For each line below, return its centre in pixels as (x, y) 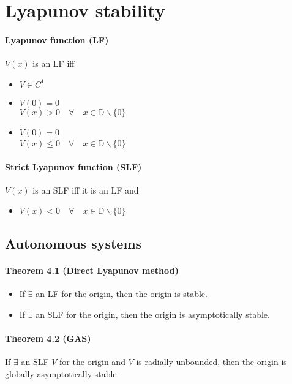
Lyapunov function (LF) (57, 40)
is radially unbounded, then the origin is (212, 361)
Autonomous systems (73, 243)
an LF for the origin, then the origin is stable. (122, 293)
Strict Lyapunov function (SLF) (73, 166)
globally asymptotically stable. (62, 373)
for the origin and (92, 361)
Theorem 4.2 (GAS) (48, 338)
